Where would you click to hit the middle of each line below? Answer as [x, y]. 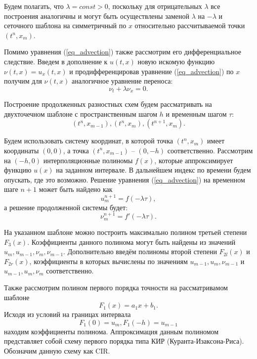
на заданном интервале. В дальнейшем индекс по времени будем [153, 170]
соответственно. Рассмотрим [210, 150]
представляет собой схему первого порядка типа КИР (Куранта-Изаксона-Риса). [124, 341]
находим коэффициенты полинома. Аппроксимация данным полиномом [111, 331]
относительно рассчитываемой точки [190, 25]
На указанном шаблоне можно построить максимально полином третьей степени [126, 232]
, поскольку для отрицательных [155, 6]
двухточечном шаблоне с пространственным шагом [81, 113]
